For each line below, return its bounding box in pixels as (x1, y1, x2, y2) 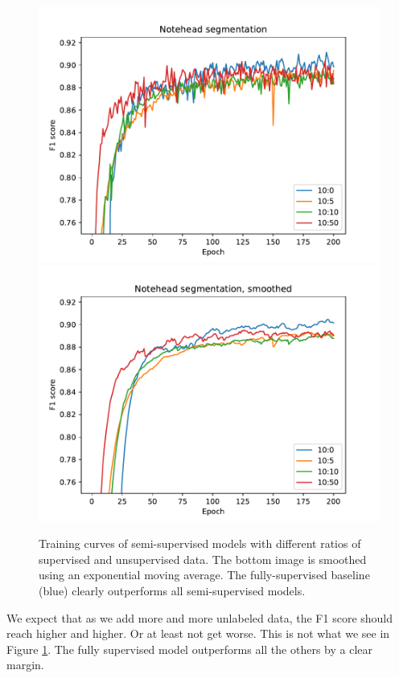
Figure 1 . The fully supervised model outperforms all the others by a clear (6, 640, 372, 657)
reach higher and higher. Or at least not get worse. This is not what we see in (6, 625, 390, 642)
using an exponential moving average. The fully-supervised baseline (39, 566, 370, 583)
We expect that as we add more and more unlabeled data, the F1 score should (6, 609, 393, 626)
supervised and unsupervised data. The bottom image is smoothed (39, 550, 367, 567)
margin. (6, 656, 44, 673)
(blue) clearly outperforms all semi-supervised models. (39, 582, 306, 598)
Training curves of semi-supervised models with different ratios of (39, 535, 361, 552)
